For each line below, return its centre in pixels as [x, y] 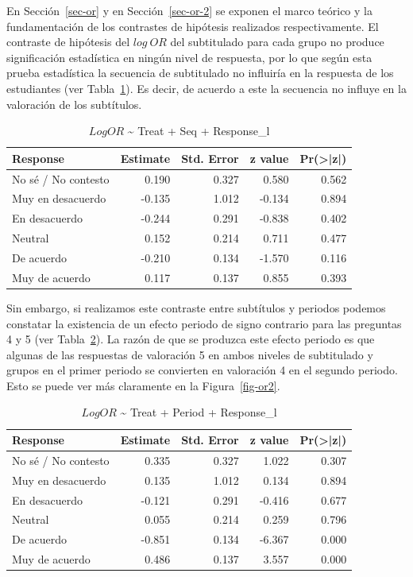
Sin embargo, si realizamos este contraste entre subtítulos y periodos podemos [196, 307]
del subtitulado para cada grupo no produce [277, 42]
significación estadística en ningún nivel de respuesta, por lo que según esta [189, 57]
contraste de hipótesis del [68, 42]
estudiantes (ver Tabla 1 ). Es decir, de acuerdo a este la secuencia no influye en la [206, 88]
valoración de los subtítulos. [74, 104]
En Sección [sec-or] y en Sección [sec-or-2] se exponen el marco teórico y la [189, 10]
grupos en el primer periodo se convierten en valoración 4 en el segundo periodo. [202, 370]
